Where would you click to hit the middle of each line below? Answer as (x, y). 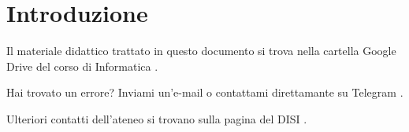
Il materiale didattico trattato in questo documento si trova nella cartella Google (201, 51)
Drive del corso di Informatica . (82, 66)
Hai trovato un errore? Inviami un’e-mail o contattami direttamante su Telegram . (205, 92)
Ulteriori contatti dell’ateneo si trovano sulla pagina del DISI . (157, 118)
